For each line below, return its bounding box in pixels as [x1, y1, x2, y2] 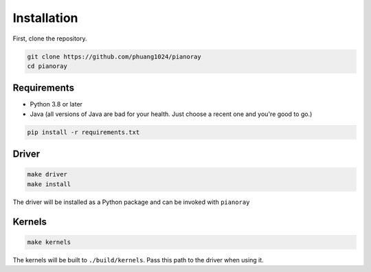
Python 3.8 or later [30, 100, 82, 109]
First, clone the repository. [12, 34, 87, 43]
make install [27, 180, 71, 188]
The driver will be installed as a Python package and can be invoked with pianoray [12, 198, 250, 206]
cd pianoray [27, 62, 68, 70]
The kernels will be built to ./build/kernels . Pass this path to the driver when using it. [12, 256, 264, 264]
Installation [12, 10, 78, 25]
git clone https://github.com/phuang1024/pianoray [27, 52, 202, 60]
